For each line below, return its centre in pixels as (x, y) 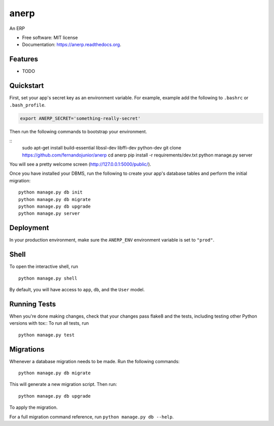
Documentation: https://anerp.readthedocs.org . (72, 45)
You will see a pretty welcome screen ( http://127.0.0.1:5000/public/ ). (80, 164)
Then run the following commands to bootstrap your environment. (78, 131)
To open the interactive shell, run (44, 266)
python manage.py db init (51, 192)
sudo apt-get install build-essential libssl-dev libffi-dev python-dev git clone (102, 148)
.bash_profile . (27, 105)
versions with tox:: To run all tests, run (49, 323)
